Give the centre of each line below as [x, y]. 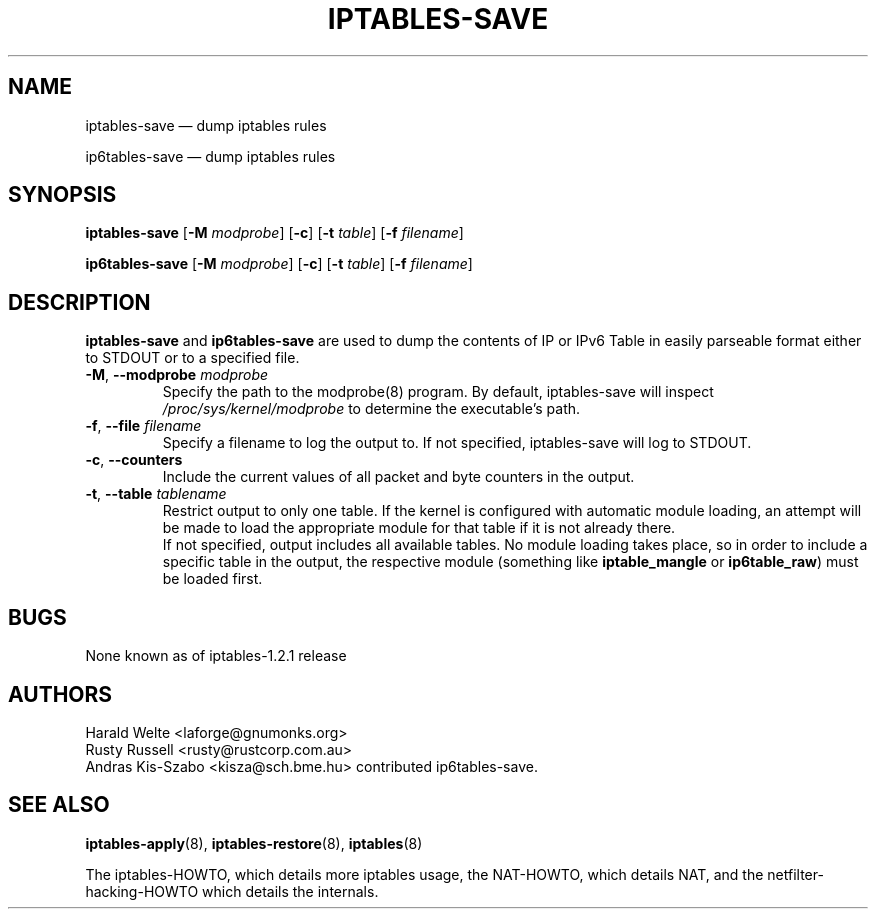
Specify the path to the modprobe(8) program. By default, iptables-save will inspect [438, 392]
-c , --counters [134, 460]
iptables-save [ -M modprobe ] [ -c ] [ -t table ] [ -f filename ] [274, 233]
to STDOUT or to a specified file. [192, 358]
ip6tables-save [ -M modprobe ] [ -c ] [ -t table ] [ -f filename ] [279, 264]
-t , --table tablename [156, 494]
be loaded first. [212, 579]
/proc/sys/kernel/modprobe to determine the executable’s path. [371, 409]
